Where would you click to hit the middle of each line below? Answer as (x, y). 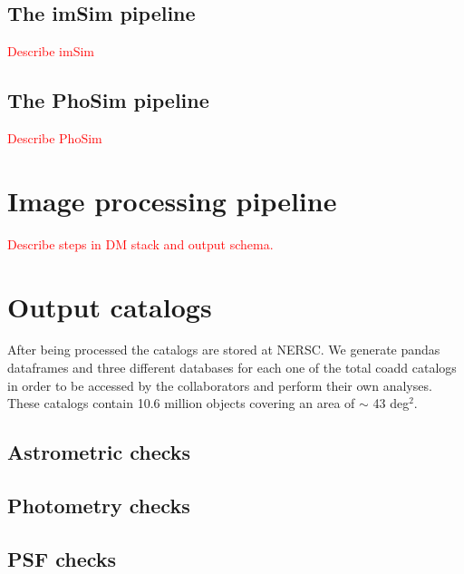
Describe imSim (51, 51)
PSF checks (62, 558)
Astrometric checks (99, 452)
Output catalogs (110, 306)
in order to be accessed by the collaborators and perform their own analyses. (220, 385)
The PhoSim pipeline (108, 100)
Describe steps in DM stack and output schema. (140, 243)
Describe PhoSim (55, 138)
